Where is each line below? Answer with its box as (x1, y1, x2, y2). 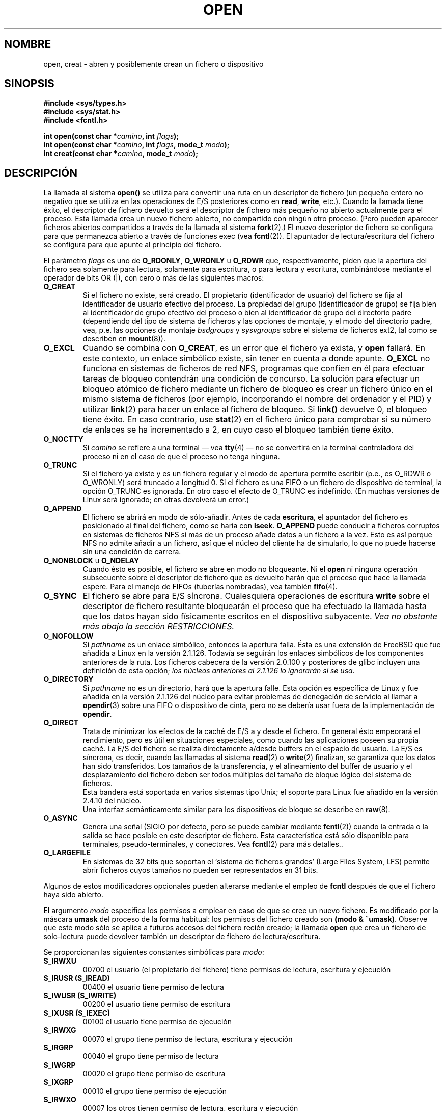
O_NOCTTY (43, 435, 83, 444)
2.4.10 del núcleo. (82, 796, 142, 805)
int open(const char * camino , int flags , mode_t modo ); (43, 140, 230, 149)
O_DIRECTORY (43, 675, 94, 684)
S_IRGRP (43, 1043, 73, 1052)
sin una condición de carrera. (82, 547, 181, 557)
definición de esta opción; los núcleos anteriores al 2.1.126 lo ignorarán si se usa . (82, 666, 355, 675)
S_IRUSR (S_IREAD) (43, 974, 110, 983)
